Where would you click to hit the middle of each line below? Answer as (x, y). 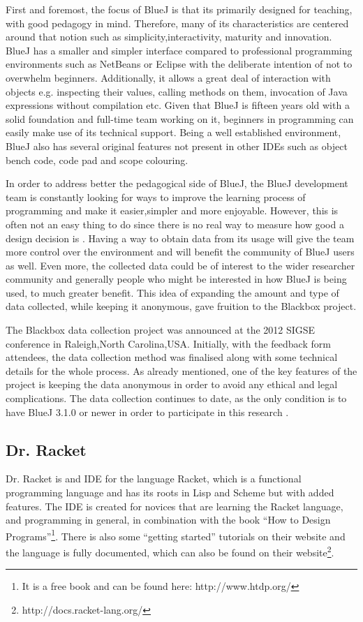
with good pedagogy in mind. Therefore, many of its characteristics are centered (177, 23)
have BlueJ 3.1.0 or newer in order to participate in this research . (147, 412)
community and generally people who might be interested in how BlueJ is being (176, 279)
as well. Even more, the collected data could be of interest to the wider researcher (180, 265)
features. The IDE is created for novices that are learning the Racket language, (175, 506)
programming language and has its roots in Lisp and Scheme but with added (170, 493)
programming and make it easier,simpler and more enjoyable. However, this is (172, 210)
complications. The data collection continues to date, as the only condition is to (176, 398)
